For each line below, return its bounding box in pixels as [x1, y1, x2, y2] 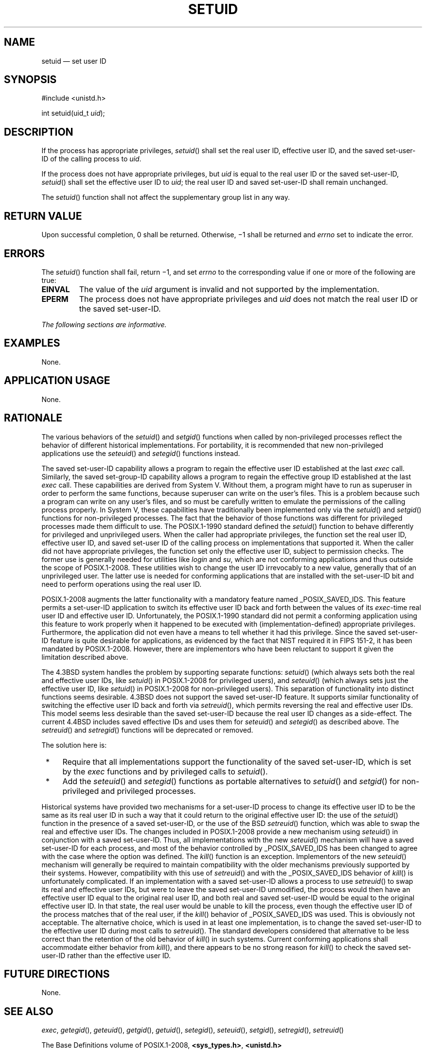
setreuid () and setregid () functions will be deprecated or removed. [41, 725, 253, 734]
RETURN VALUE [4, 210, 82, 222]
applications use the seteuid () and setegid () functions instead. [41, 449, 240, 457]
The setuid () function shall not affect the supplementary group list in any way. [41, 193, 290, 202]
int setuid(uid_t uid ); [41, 109, 105, 118]
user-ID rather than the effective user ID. [41, 951, 171, 960]
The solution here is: [41, 740, 107, 749]
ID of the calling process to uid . [41, 155, 142, 163]
